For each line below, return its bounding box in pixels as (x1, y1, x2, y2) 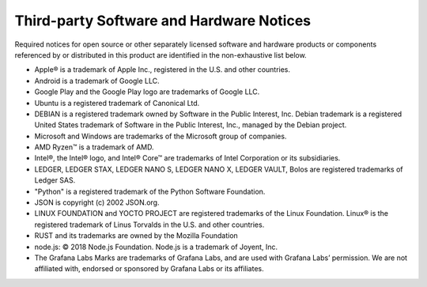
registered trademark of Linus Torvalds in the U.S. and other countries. (34, 220, 265, 229)
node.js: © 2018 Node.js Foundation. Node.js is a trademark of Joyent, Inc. (34, 242, 278, 251)
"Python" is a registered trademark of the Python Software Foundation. (34, 187, 266, 196)
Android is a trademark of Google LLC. (34, 76, 160, 85)
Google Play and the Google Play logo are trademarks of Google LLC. (34, 87, 260, 96)
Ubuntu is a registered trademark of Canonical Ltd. (34, 98, 200, 108)
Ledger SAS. (34, 176, 76, 185)
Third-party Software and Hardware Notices (14, 12, 312, 29)
